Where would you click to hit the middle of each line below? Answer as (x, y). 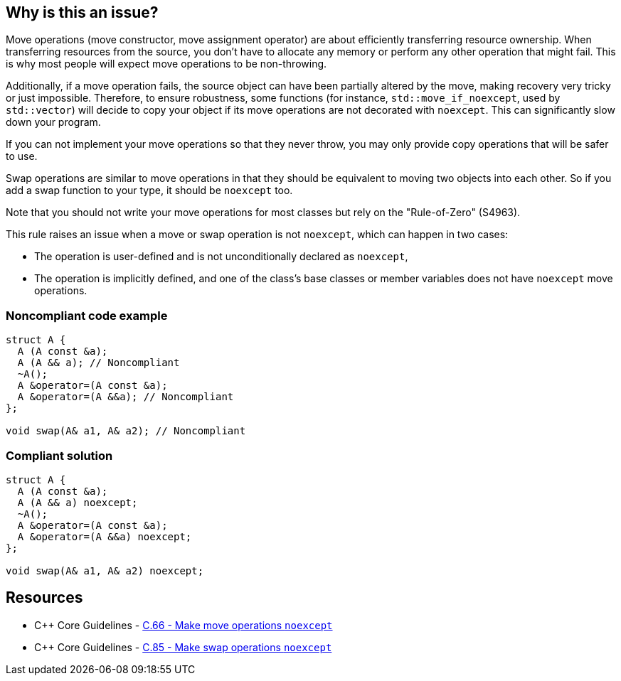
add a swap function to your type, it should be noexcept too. (149, 191)
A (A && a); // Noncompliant (99, 363)
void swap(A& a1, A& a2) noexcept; (105, 570)
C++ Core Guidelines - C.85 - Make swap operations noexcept (183, 647)
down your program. (53, 122)
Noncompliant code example (87, 315)
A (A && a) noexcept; (78, 502)
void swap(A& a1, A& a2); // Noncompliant (126, 431)
